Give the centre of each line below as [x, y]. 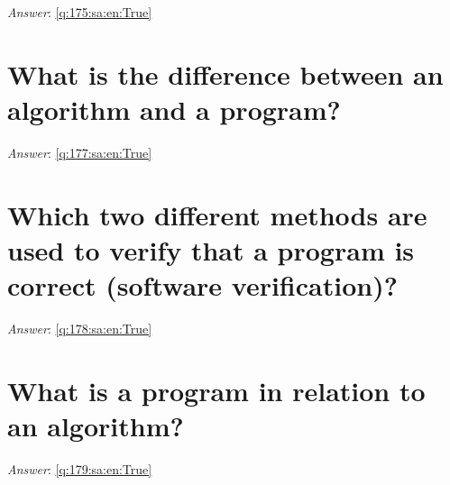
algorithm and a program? [174, 109]
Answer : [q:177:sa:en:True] [80, 152]
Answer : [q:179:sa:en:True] [80, 468]
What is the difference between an [225, 73]
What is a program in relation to [216, 390]
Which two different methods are [217, 214]
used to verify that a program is [211, 249]
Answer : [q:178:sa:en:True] [80, 328]
